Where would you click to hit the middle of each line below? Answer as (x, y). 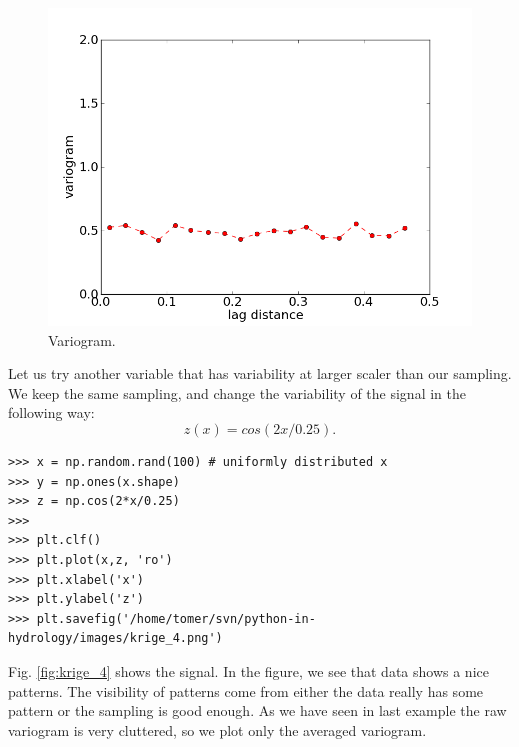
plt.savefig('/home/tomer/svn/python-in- (176, 618)
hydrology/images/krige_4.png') (115, 638)
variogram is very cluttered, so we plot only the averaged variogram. (217, 729)
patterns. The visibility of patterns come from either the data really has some (246, 690)
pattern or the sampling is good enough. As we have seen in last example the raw (257, 710)
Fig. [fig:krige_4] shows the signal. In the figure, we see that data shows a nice (248, 670)
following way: (51, 412)
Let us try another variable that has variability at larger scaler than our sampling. (260, 373)
